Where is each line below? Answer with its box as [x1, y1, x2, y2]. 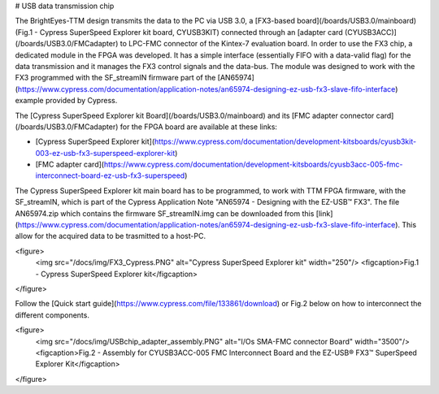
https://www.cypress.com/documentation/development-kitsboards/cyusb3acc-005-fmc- [103, 159, 403, 170]
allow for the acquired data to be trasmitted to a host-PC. [15, 232, 206, 241]
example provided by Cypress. [15, 96, 118, 106]
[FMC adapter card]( [35, 159, 105, 170]
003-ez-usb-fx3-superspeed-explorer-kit [35, 148, 176, 158]
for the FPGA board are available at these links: [120, 122, 278, 132]
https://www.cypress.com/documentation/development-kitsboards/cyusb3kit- [154, 136, 417, 146]
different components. [15, 310, 89, 320]
